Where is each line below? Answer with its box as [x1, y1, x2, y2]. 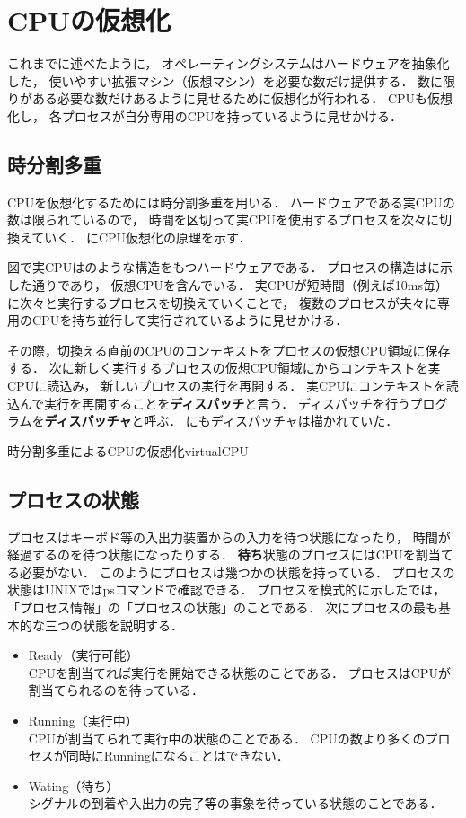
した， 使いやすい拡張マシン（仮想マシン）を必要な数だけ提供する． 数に [7, 71, 444, 90]
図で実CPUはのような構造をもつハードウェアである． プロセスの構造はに [7, 258, 441, 277]
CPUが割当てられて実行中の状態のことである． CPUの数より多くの [28, 728, 426, 747]
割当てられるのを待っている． [28, 681, 205, 699]
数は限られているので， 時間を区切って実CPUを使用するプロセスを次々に [7, 210, 440, 229]
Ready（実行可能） [28, 646, 139, 664]
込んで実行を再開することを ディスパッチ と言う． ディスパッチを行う [7, 393, 410, 412]
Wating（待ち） [28, 776, 119, 795]
